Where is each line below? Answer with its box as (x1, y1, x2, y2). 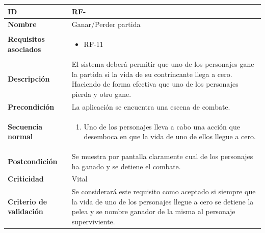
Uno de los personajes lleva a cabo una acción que (84, 121, 240, 132)
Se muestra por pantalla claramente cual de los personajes (71, 150, 253, 161)
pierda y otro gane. (71, 88, 131, 99)
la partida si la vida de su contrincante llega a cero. (71, 68, 232, 79)
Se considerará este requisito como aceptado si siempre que (71, 186, 256, 197)
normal (8, 131, 33, 142)
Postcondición (8, 156, 58, 166)
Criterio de (8, 196, 47, 206)
